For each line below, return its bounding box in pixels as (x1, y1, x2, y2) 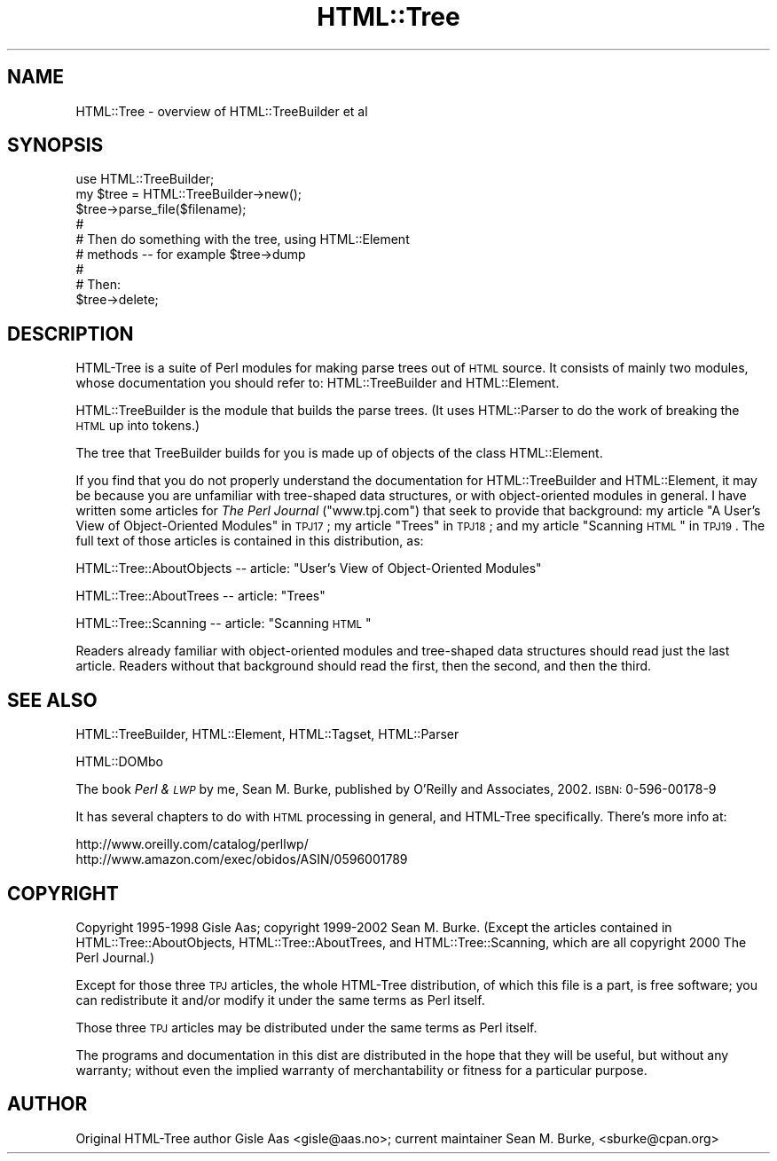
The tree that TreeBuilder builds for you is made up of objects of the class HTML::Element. (75, 445, 603, 461)
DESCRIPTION (7, 322, 134, 345)
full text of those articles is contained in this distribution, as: (75, 533, 424, 549)
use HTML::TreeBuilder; (75, 171, 215, 187)
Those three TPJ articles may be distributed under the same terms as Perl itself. (75, 1019, 538, 1035)
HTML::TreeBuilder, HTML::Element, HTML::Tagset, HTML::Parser (75, 726, 459, 742)
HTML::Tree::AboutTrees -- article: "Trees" (75, 588, 326, 604)
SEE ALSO (7, 688, 98, 711)
